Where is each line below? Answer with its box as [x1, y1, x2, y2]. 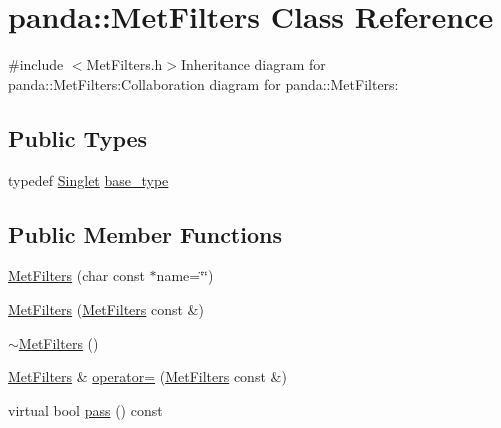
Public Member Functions [8, 218, 282, 249]
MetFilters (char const [8, 265, 145, 286]
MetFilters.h [86, 54, 163, 75]
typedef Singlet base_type [8, 169, 169, 190]
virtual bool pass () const [8, 399, 163, 420]
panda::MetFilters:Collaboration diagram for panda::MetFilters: [8, 73, 399, 94]
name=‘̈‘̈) [156, 265, 214, 286]
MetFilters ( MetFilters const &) [8, 298, 204, 319]
